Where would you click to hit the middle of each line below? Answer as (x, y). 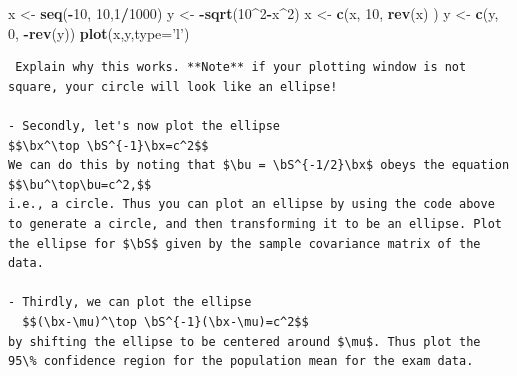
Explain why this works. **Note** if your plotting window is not (241, 67)
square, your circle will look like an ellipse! (173, 86)
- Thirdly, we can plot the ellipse (130, 302)
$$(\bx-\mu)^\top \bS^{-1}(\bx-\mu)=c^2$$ (165, 321)
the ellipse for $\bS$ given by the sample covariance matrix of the (244, 243)
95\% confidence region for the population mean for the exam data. (241, 361)
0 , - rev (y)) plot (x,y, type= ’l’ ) (99, 32)
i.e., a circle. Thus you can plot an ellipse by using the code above (251, 204)
